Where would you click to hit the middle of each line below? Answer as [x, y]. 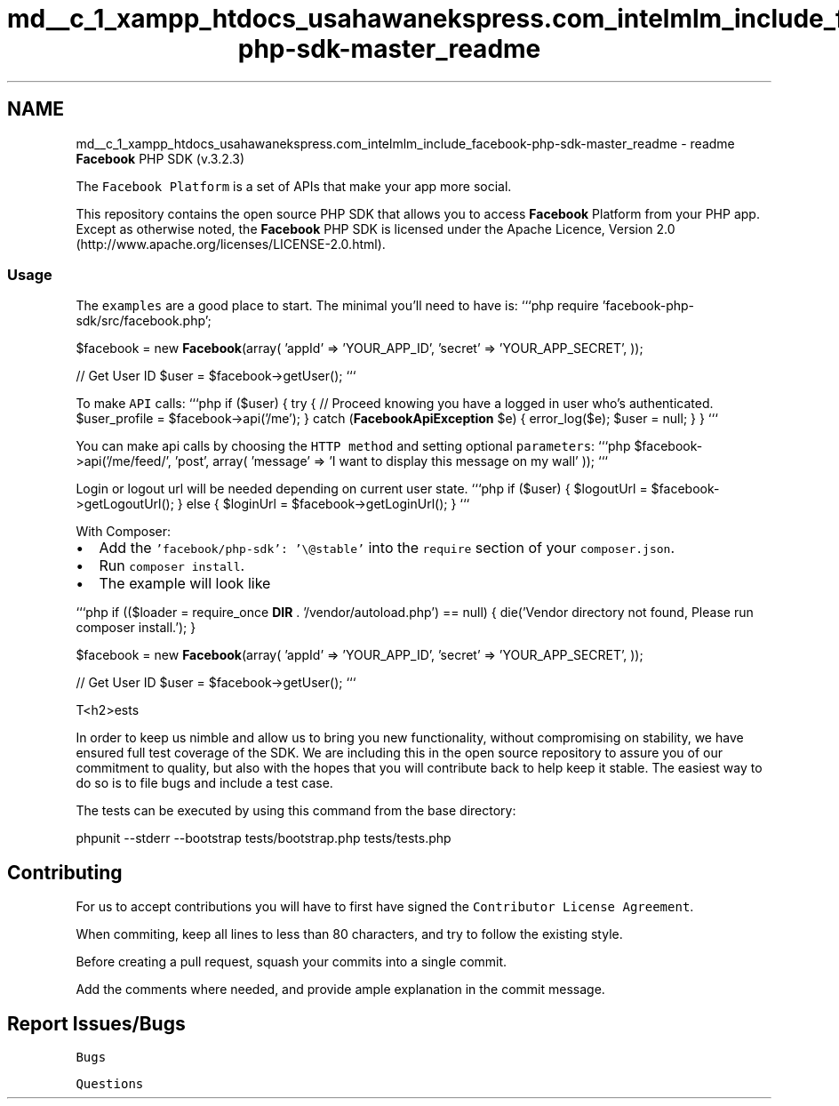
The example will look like [185, 584]
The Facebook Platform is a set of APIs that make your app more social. [294, 186]
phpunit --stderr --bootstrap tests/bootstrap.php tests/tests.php [264, 838]
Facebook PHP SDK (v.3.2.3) [160, 158]
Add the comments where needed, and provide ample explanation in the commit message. [340, 990]
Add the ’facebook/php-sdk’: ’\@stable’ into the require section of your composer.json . [387, 548]
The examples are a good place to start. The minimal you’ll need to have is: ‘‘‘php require [337, 306]
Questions [110, 1084]
